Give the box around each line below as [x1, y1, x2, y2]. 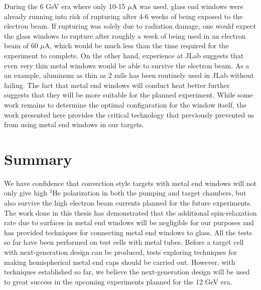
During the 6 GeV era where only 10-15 [4, 1, 125, 11]
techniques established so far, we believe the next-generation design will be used [4, 266, 250, 277]
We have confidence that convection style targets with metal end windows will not [4, 177, 257, 188]
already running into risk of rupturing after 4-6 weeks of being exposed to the [4, 11, 243, 21]
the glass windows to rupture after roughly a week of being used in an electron [4, 30, 246, 41]
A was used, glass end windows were [132, 1, 243, 11]
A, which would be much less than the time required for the [44, 40, 229, 51]
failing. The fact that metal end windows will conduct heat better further [4, 79, 230, 90]
